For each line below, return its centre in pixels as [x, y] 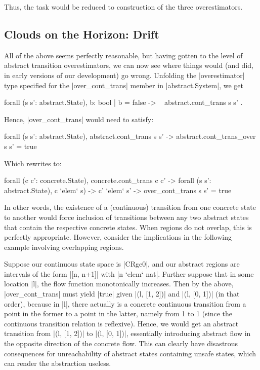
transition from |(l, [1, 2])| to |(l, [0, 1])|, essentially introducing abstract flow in [127, 333]
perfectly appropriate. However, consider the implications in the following [118, 237]
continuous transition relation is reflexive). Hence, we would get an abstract [121, 323]
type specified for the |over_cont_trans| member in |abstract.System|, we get [124, 85]
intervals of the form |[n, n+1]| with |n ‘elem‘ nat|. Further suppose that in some [129, 273]
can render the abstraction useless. [58, 363]
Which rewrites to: [33, 163]
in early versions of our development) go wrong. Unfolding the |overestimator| [124, 75]
